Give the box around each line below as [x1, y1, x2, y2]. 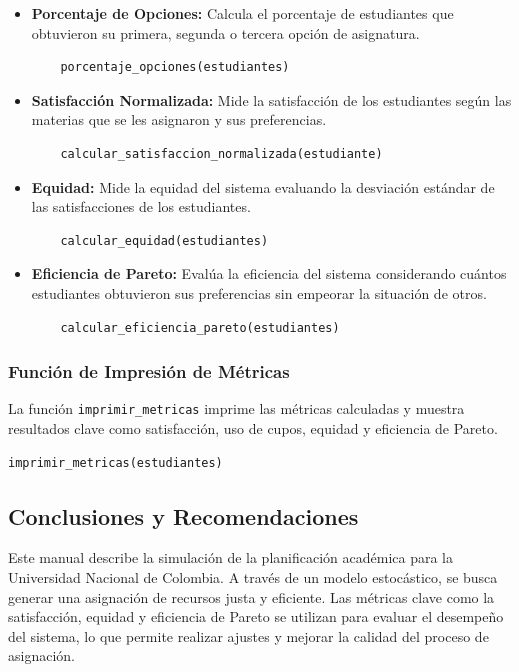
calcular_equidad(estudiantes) [60, 233, 269, 248]
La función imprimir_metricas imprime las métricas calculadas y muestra [8, 398, 465, 419]
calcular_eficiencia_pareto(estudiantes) [60, 320, 340, 335]
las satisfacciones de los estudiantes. [31, 196, 251, 217]
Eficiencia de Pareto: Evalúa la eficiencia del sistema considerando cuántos [31, 263, 507, 284]
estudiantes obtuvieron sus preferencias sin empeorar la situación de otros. [31, 282, 487, 303]
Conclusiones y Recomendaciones [8, 500, 359, 531]
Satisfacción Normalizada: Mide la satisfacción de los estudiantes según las [31, 89, 512, 110]
